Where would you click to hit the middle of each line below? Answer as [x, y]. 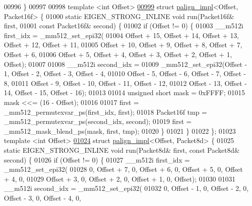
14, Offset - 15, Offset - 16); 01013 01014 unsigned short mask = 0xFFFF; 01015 [125, 93]
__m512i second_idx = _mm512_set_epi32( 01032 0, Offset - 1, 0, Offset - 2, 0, [126, 188]
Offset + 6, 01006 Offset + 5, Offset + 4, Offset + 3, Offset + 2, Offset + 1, [118, 54]
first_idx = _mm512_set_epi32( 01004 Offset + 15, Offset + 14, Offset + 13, [122, 35]
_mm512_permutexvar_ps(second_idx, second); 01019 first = [98, 121]
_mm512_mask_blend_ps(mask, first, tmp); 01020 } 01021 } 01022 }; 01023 [120, 131]
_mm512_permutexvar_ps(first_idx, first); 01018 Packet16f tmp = [105, 112]
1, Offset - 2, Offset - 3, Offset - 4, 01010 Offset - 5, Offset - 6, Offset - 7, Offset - [125, 73]
